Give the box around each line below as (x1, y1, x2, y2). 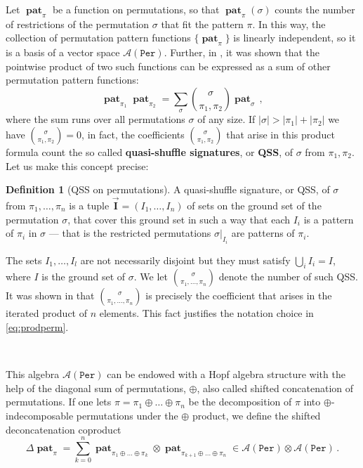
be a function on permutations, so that (52, 2, 220, 16)
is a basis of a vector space (6, 45, 120, 60)
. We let (133, 269, 169, 284)
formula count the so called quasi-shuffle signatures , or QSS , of (6, 144, 293, 159)
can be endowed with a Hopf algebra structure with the (107, 367, 345, 382)
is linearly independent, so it (233, 30, 356, 45)
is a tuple (69, 197, 110, 212)
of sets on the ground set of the (187, 197, 322, 212)
